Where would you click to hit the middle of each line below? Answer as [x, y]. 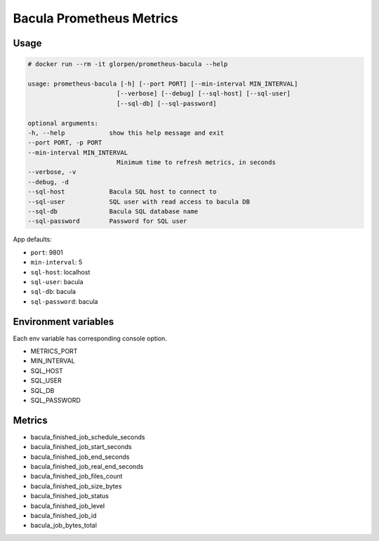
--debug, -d [48, 182]
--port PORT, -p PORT [65, 143]
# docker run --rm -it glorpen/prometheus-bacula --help [128, 64]
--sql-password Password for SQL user [107, 221]
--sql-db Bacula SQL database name [113, 212]
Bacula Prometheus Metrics [95, 18]
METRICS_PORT [54, 352]
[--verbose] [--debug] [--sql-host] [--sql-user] [204, 94]
